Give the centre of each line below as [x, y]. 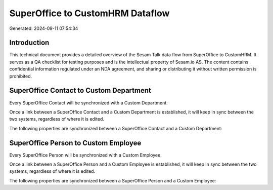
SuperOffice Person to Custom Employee [75, 143]
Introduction [29, 43]
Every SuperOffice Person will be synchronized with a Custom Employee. [85, 155]
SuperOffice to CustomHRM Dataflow [89, 13]
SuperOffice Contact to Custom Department [80, 90]
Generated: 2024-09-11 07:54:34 [44, 28]
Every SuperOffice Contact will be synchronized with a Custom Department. [88, 103]
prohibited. [21, 76]
